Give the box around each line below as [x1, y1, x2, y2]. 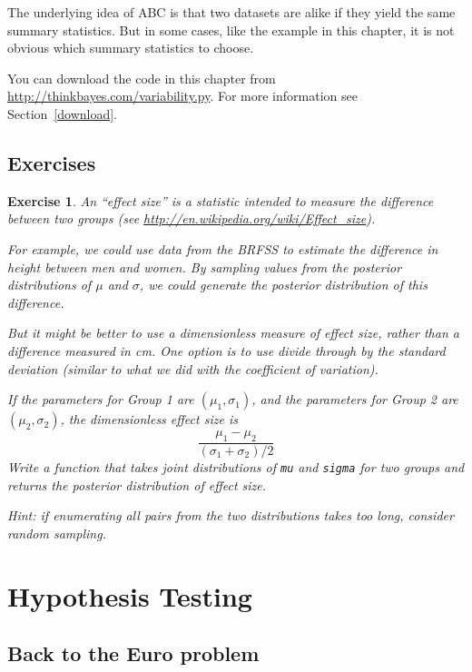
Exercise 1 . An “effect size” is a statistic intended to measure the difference [7, 191, 434, 210]
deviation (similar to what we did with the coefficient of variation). [7, 359, 379, 378]
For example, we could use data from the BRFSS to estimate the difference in [7, 239, 438, 258]
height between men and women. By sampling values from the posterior [7, 257, 402, 276]
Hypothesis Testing [7, 577, 252, 614]
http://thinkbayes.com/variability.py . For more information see [7, 86, 358, 105]
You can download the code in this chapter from [7, 68, 276, 87]
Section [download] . [7, 104, 117, 123]
